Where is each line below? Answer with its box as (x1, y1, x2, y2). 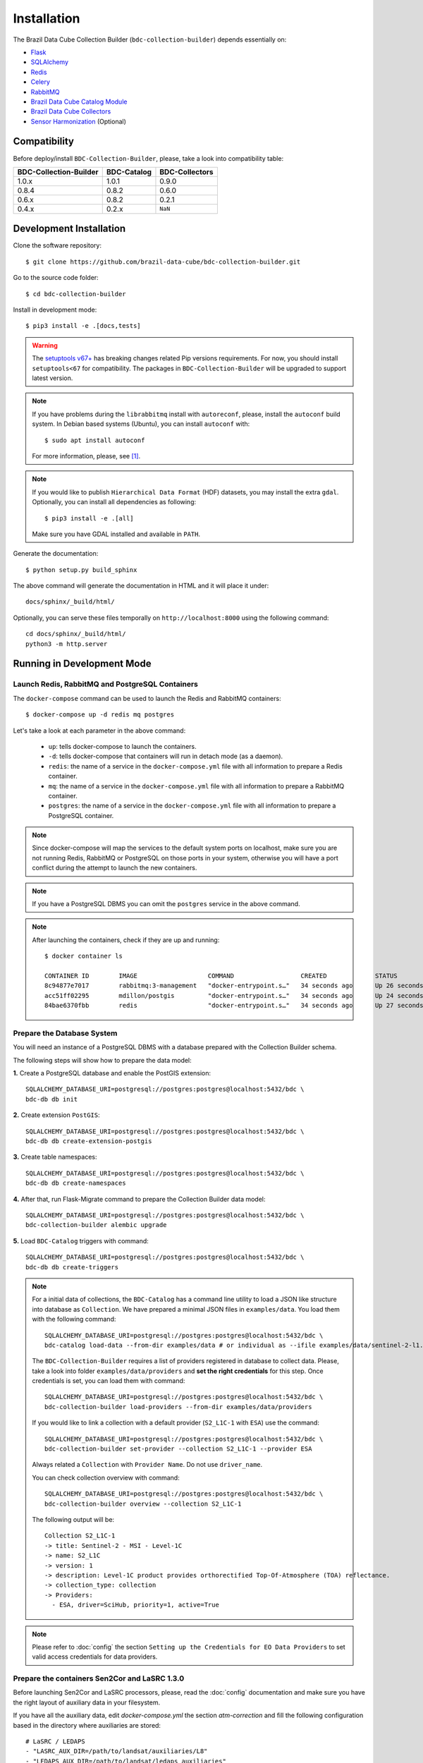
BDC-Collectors (159, 166, 214, 176)
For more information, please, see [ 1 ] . (32, 451, 141, 460)
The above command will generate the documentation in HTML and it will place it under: (13, 582, 269, 590)
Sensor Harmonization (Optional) (30, 117, 127, 126)
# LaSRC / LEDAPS (25, 1737, 85, 1745)
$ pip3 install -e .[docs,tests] (25, 322, 141, 330)
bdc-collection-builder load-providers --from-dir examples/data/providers (44, 1403, 312, 1410)
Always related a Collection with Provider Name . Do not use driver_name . (32, 1460, 263, 1469)
